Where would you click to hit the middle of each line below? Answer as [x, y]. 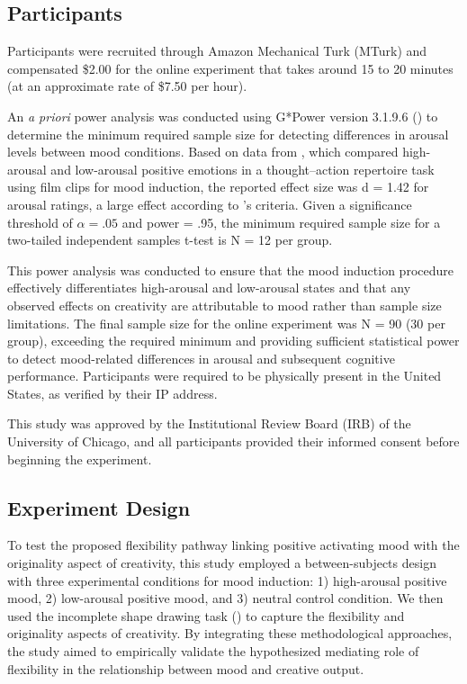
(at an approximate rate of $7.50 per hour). [127, 86]
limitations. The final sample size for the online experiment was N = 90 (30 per [226, 323]
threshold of [40, 222]
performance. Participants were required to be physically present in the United [225, 376]
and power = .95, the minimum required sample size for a [281, 222]
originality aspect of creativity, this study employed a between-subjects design [222, 563]
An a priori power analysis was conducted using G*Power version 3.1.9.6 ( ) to [223, 116]
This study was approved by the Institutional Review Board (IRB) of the [209, 423]
